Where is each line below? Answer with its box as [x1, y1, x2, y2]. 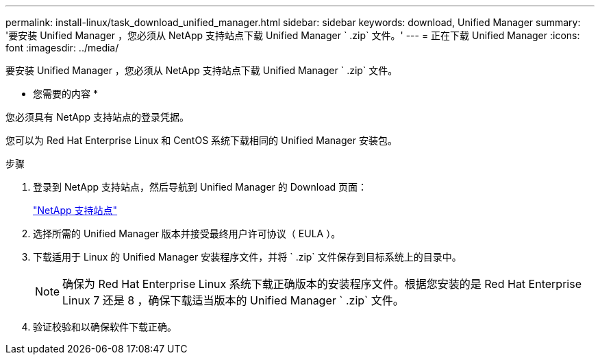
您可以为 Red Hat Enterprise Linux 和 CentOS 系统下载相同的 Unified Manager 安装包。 [5, 134, 397, 146]
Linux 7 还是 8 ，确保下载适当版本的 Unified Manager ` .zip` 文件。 [62, 293, 404, 307]
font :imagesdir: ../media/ [5, 42, 119, 53]
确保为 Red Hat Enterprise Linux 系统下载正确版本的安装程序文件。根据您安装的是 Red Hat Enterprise [62, 277, 582, 291]
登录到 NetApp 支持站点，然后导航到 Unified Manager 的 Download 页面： [33, 181, 368, 193]
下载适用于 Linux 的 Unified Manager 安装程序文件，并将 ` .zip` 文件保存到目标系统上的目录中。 [33, 251, 462, 263]
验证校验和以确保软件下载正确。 [33, 321, 177, 333]
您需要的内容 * [33, 88, 98, 99]
